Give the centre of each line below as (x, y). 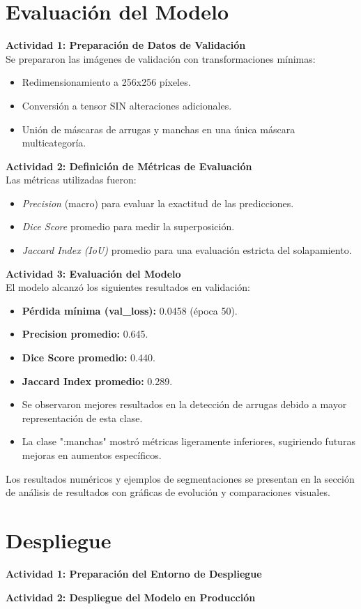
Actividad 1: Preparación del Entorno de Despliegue (134, 573)
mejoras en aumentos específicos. (92, 455)
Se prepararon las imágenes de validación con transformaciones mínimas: (161, 58)
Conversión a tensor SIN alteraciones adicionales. (127, 105)
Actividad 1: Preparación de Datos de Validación (126, 45)
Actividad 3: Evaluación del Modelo (93, 273)
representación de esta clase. (82, 418)
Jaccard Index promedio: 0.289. (97, 381)
